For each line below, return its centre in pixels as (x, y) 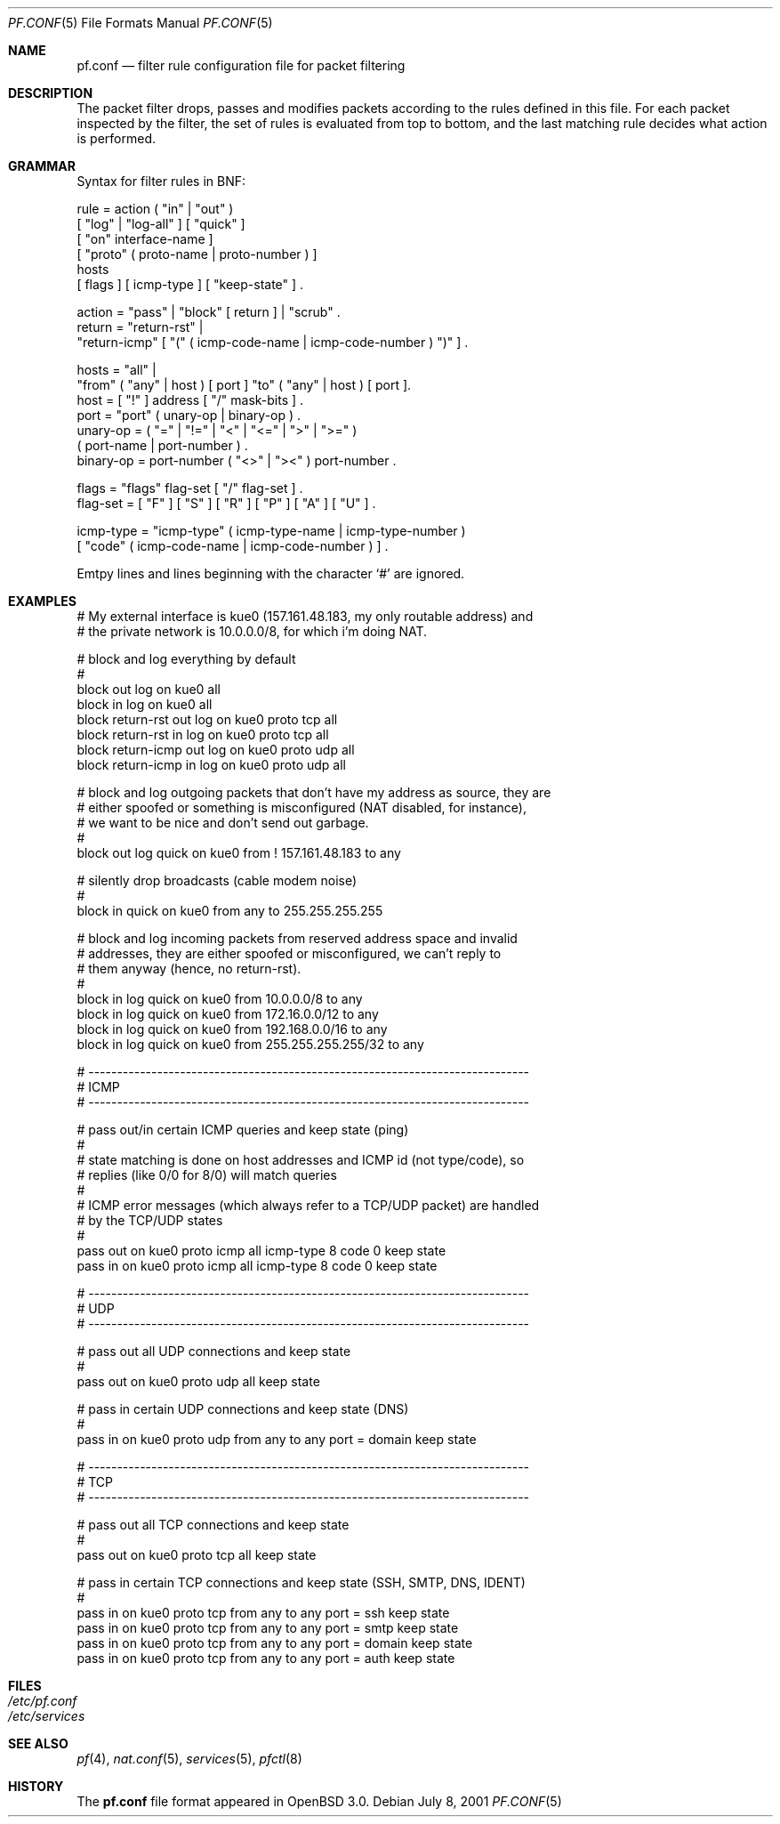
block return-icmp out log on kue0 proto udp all (216, 750)
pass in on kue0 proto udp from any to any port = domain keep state (277, 1439)
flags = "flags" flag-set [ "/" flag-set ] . (190, 488)
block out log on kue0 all (149, 689)
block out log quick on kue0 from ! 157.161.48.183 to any (239, 853)
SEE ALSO (38, 1743)
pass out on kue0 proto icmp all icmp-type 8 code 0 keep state (261, 1251)
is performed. (117, 138)
